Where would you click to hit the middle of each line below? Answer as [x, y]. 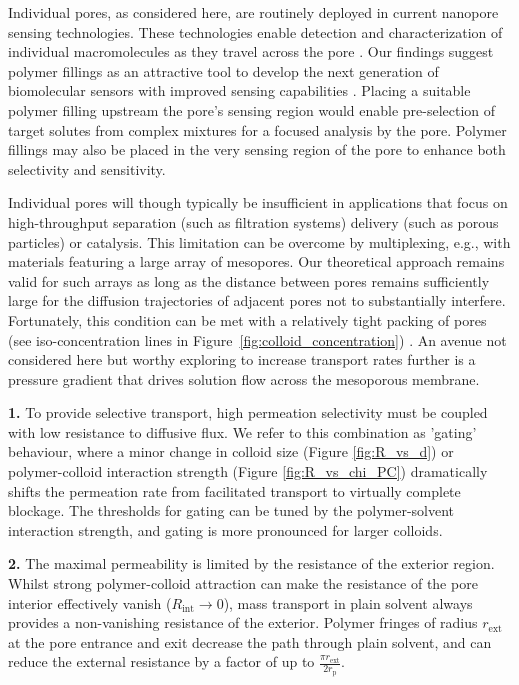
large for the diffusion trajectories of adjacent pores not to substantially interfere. [257, 300]
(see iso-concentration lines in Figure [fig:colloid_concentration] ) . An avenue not [257, 339]
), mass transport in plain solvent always [348, 602]
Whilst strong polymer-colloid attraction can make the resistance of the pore [243, 583]
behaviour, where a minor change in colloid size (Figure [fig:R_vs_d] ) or [231, 451]
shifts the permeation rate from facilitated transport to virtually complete [234, 490]
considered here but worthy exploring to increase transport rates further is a [242, 359]
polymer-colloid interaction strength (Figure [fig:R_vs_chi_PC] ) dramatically [248, 471]
